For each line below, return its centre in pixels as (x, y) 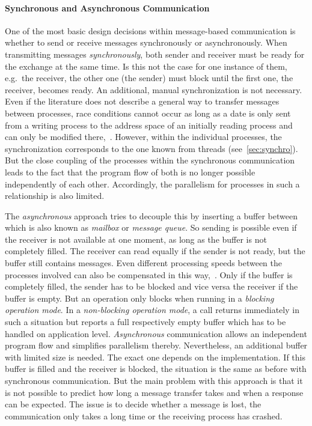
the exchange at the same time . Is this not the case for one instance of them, (146, 66)
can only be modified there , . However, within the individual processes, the (143, 137)
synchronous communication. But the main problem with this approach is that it (154, 381)
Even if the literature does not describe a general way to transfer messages (142, 101)
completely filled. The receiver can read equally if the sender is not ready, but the (155, 251)
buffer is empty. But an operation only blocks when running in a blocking (139, 298)
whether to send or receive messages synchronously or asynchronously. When (146, 42)
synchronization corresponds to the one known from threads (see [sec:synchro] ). (151, 148)
